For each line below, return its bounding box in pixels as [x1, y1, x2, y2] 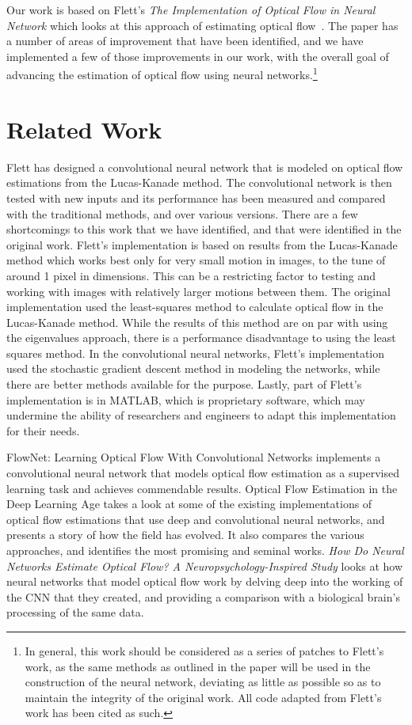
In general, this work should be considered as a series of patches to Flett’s [25, 642, 384, 659]
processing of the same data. [6, 604, 144, 621]
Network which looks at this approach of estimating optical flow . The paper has [6, 17, 399, 33]
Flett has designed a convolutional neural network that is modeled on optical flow [6, 158, 403, 175]
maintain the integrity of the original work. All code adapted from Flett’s [25, 689, 382, 705]
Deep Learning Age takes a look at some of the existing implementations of [6, 495, 372, 512]
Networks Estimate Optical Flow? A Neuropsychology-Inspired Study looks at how [6, 557, 403, 574]
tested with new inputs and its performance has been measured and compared [6, 189, 386, 206]
